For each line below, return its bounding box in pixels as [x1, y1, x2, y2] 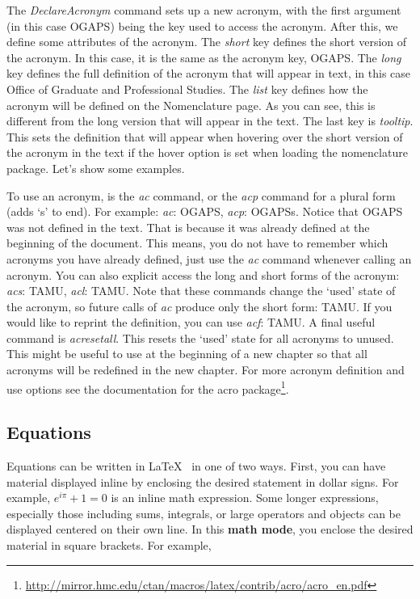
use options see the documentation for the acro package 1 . [6, 378, 289, 397]
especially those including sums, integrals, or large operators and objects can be [6, 504, 401, 521]
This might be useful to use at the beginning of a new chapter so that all [6, 345, 367, 362]
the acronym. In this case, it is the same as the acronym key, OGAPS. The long [6, 49, 401, 65]
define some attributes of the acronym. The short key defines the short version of [6, 33, 407, 50]
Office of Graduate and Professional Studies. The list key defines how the [6, 80, 368, 97]
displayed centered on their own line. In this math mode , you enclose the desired [6, 521, 414, 538]
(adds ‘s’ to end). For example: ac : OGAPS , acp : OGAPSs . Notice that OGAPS [6, 203, 403, 220]
